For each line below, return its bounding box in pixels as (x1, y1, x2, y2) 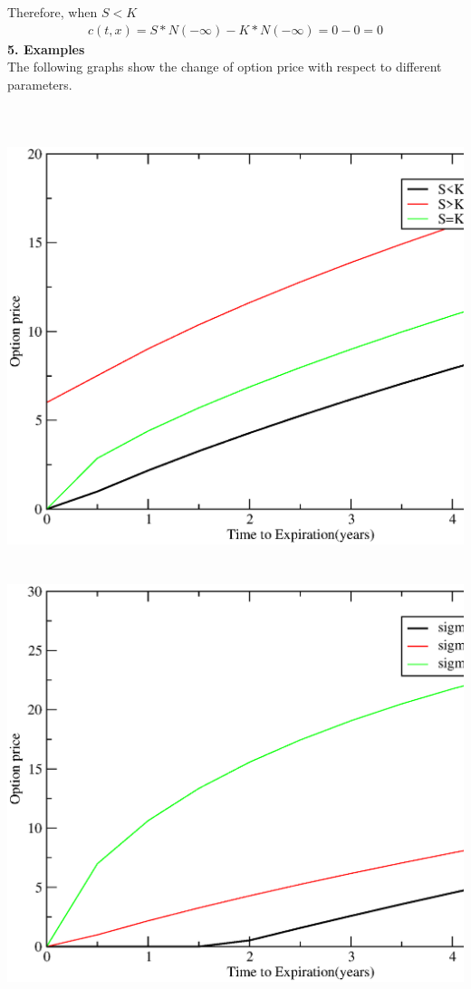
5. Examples (7, 39, 85, 58)
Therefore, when (7, 3, 98, 21)
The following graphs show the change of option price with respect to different (7, 57, 442, 76)
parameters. (7, 74, 72, 93)
